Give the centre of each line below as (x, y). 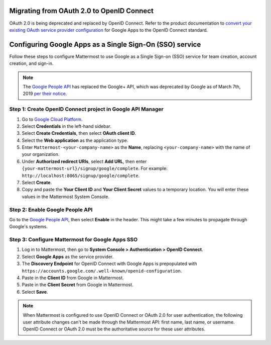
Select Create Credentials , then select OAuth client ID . (79, 133)
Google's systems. (28, 227)
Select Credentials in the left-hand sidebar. (66, 126)
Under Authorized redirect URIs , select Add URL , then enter (84, 161)
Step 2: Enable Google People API (51, 210)
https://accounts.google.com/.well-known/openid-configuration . (102, 271)
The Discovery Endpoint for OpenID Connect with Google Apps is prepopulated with (110, 264)
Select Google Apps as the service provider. (68, 256)
